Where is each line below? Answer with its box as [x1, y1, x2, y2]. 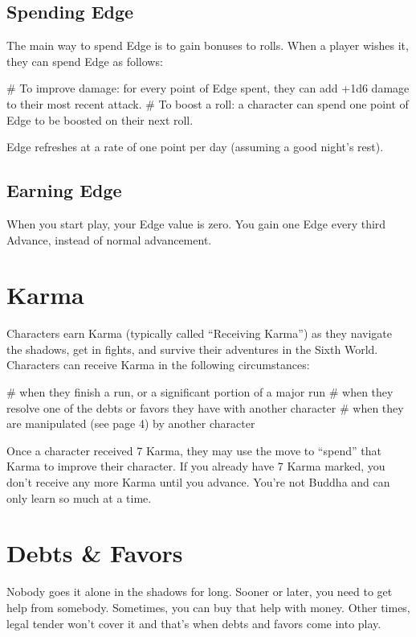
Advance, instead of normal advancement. [6, 231, 212, 248]
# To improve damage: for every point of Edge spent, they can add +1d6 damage [6, 80, 410, 97]
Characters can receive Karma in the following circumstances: [6, 356, 310, 373]
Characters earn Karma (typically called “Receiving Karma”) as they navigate [6, 325, 393, 342]
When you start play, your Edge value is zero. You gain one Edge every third [6, 215, 386, 232]
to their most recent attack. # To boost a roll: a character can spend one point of [6, 95, 409, 112]
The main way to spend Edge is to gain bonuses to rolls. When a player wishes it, [6, 37, 409, 54]
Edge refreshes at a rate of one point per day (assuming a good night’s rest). [6, 138, 384, 155]
